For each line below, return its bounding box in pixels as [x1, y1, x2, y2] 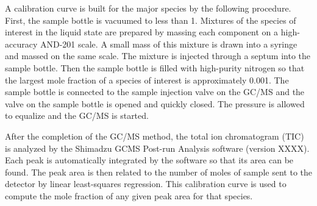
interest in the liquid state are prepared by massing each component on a [5, 26, 279, 38]
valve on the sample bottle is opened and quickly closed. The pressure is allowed [5, 97, 305, 110]
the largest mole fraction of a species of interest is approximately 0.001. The [5, 73, 289, 86]
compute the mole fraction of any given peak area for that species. [5, 189, 253, 202]
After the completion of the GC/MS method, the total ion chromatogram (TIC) [5, 129, 304, 142]
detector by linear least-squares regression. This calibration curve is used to [5, 177, 287, 190]
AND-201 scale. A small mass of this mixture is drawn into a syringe [40, 37, 297, 50]
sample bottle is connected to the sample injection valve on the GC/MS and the [5, 85, 305, 98]
